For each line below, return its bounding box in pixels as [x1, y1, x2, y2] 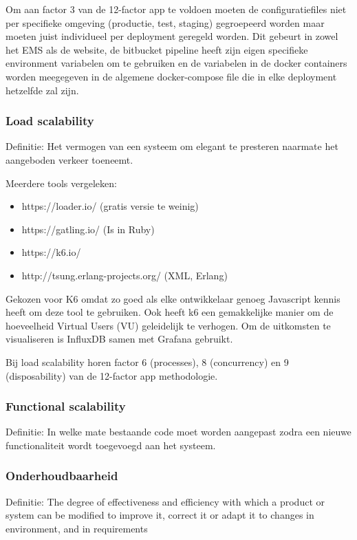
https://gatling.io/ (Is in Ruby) [21, 222, 155, 236]
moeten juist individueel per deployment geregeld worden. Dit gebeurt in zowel [6, 29, 338, 43]
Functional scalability [6, 398, 126, 415]
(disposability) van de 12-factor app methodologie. [6, 368, 218, 382]
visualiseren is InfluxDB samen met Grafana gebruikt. [6, 332, 233, 346]
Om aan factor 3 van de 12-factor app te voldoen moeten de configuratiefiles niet [6, 2, 347, 16]
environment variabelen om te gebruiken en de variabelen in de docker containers [6, 56, 347, 70]
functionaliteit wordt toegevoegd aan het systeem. [6, 438, 216, 452]
